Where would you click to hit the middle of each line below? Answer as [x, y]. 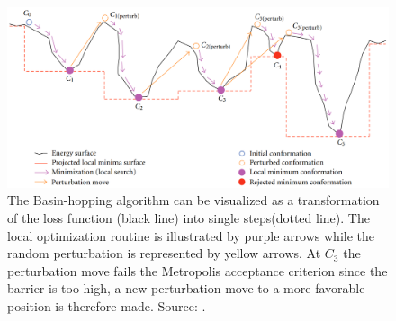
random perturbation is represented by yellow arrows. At [164, 253]
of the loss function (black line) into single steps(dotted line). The [189, 218]
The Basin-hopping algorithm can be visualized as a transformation [193, 200]
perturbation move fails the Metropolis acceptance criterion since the [198, 270]
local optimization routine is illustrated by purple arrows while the [191, 235]
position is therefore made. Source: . [107, 305]
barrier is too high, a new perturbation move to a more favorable [186, 288]
